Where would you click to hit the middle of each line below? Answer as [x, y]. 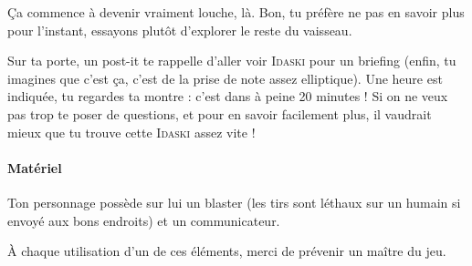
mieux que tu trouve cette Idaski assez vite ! [131, 132]
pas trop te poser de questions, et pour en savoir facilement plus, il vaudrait [220, 113]
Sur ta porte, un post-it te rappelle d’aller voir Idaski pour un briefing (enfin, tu [232, 61]
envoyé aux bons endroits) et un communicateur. [144, 220]
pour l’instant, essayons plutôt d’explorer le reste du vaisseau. [180, 30]
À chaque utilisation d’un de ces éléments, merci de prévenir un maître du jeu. [227, 251]
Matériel [35, 167]
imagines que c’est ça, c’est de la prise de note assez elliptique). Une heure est [225, 78]
